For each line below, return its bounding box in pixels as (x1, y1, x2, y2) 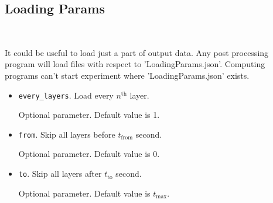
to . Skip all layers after (18, 167, 102, 180)
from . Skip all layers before (18, 128, 115, 140)
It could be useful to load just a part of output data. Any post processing (5, 46, 269, 58)
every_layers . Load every (18, 89, 114, 101)
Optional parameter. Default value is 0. (18, 148, 160, 160)
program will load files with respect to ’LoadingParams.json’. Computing (5, 58, 265, 70)
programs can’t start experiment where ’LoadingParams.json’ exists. (5, 69, 250, 81)
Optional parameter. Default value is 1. (18, 108, 160, 121)
